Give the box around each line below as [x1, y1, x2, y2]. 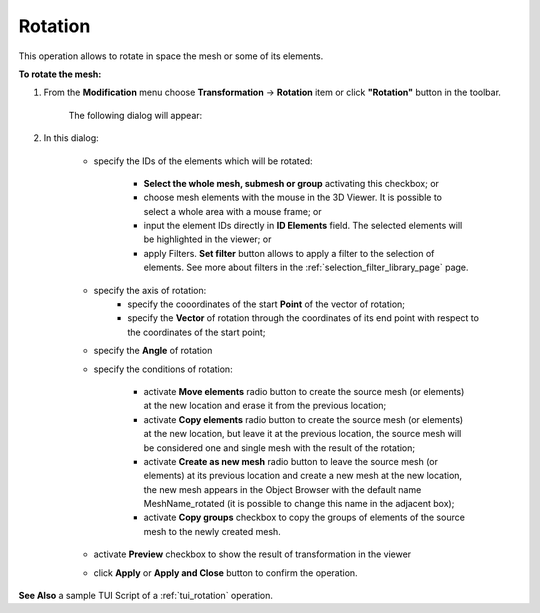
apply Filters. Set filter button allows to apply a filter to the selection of [143, 247, 435, 259]
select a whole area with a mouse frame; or [143, 205, 322, 217]
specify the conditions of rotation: [93, 363, 234, 375]
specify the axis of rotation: [93, 284, 207, 296]
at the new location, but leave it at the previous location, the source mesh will [143, 428, 462, 440]
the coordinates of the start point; [127, 326, 266, 338]
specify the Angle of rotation [93, 345, 213, 357]
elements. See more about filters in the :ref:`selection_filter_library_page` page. [143, 261, 469, 274]
